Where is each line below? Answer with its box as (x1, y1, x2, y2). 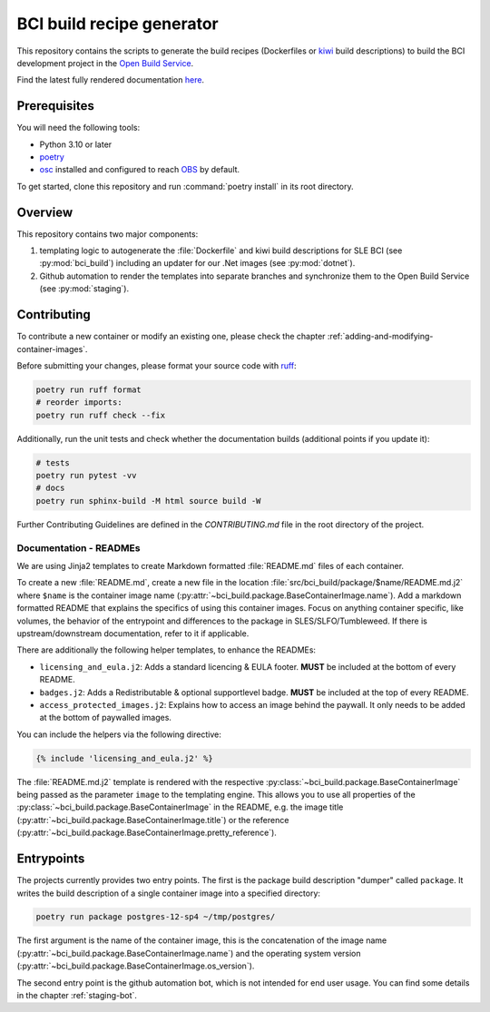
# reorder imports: (35, 398, 122, 408)
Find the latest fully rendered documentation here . (16, 74, 204, 85)
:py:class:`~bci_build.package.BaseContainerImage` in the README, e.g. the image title (16, 801, 344, 812)
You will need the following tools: (16, 123, 141, 133)
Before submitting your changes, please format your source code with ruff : (16, 359, 297, 371)
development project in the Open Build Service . (16, 57, 194, 68)
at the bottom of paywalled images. (39, 712, 172, 723)
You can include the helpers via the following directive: (16, 729, 222, 740)
